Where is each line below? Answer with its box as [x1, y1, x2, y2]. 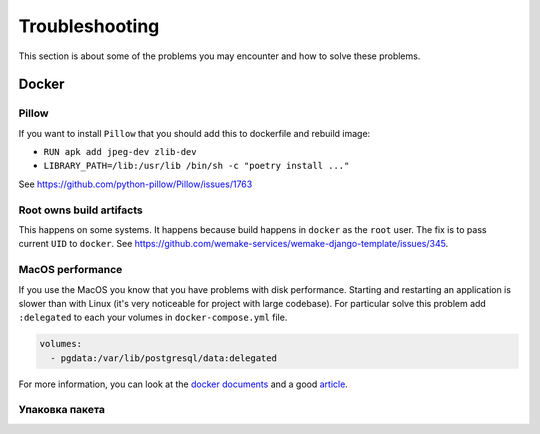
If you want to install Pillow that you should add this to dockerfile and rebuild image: [18, 127, 371, 139]
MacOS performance [18, 263, 123, 277]
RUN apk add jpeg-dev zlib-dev [43, 146, 197, 158]
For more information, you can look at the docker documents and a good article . [18, 378, 349, 390]
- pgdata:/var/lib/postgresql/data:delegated [50, 352, 277, 364]
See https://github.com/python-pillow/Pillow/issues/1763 [18, 178, 253, 190]
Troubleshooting [18, 15, 160, 37]
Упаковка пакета [18, 403, 105, 417]
